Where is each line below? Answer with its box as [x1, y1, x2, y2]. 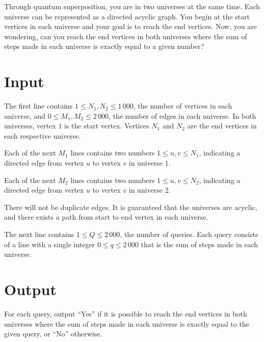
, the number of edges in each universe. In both [109, 110, 256, 121]
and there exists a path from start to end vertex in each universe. [4, 212, 208, 222]
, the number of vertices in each [133, 100, 232, 111]
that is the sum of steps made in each [141, 239, 258, 249]
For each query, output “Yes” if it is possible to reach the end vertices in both [4, 308, 247, 319]
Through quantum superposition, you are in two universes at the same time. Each [4, 1, 260, 11]
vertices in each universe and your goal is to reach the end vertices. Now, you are [4, 21, 257, 32]
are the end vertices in [187, 120, 257, 131]
